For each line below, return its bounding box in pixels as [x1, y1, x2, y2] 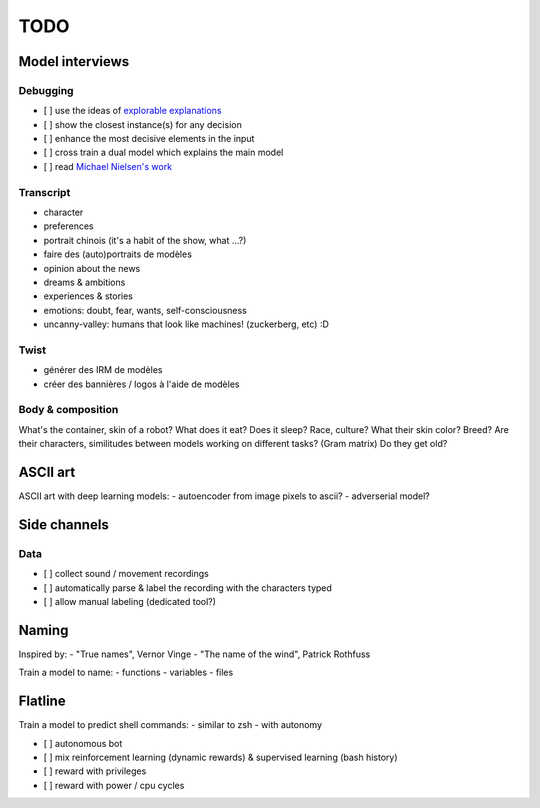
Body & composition [18, 403, 119, 417]
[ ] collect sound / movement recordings [43, 568, 209, 580]
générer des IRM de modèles [43, 364, 164, 376]
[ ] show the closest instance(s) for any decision [43, 118, 242, 130]
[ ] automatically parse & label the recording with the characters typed [43, 581, 332, 594]
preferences [43, 220, 94, 232]
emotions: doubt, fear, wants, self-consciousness [43, 304, 247, 316]
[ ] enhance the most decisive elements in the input [43, 133, 255, 145]
